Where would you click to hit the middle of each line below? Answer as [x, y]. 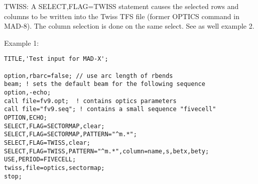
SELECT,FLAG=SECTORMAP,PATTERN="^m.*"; [71, 134]
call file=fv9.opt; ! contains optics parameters [90, 101]
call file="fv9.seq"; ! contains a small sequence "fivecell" [110, 109]
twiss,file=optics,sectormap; [54, 168]
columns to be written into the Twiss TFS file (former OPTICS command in [122, 16]
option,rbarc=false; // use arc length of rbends [89, 76]
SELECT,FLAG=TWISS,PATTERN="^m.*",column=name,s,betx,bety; [107, 151]
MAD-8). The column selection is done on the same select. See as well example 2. [129, 26]
